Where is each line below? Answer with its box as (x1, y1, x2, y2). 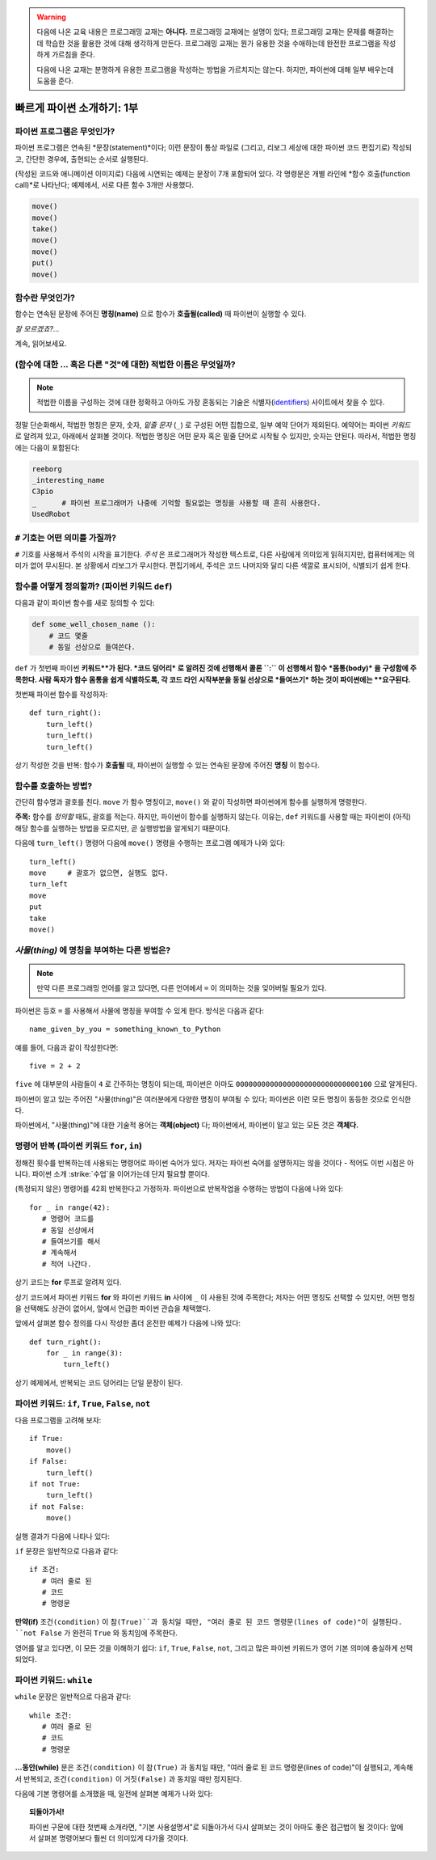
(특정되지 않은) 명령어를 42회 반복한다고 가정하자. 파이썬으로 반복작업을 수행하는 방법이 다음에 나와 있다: (15, 1184, 343, 1194)
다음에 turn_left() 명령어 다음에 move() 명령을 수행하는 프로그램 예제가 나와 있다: (15, 838, 286, 848)
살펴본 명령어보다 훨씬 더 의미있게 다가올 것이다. (37, 1833, 189, 1843)
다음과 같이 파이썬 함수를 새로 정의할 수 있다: (15, 598, 155, 608)
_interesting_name (31, 476, 105, 485)
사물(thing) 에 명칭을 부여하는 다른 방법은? (15, 945, 171, 956)
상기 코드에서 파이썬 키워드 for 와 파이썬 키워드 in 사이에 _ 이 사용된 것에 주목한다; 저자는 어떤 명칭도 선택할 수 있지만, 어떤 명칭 (15, 1292, 416, 1302)
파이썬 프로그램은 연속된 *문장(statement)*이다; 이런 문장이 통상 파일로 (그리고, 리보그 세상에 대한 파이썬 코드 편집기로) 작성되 (15, 142, 412, 153)
